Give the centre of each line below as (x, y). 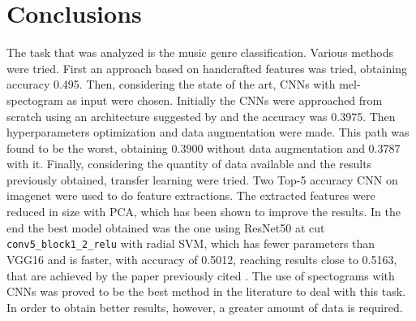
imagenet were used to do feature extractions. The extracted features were (191, 195)
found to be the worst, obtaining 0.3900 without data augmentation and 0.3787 (204, 147)
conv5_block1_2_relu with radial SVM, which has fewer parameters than (191, 243)
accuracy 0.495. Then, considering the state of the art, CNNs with (171, 84)
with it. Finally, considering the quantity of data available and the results (189, 164)
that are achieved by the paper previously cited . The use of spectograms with (201, 275)
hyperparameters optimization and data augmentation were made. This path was (208, 132)
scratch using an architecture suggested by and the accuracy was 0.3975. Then (201, 116)
